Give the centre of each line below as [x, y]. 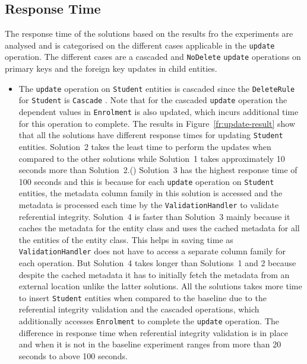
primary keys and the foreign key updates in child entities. [111, 68]
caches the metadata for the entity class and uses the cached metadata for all [159, 228]
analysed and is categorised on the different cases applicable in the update [140, 45]
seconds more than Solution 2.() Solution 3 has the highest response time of [158, 170]
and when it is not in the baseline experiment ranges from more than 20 [150, 344]
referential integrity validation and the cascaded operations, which [139, 309]
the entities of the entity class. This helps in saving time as [126, 239]
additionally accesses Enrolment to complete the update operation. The [149, 321]
